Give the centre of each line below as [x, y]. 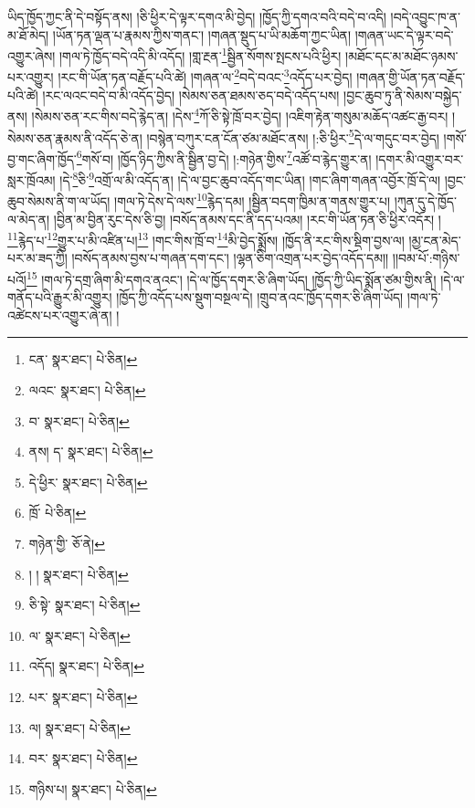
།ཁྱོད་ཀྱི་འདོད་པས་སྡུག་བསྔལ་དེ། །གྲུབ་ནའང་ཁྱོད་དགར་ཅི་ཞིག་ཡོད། [260, 297]
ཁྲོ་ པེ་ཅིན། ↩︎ [58, 513]
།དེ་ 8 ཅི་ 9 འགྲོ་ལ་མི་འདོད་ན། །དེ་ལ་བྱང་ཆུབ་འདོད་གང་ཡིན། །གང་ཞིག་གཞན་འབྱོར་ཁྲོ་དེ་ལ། [250, 178]
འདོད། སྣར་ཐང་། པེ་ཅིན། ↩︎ [86, 666]
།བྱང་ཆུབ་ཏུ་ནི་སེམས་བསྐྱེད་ [403, 94]
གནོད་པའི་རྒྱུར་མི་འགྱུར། [60, 297]
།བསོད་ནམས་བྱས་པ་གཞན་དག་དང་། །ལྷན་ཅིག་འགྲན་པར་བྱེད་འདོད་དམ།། [230, 258]
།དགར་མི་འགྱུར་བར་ [420, 158]
